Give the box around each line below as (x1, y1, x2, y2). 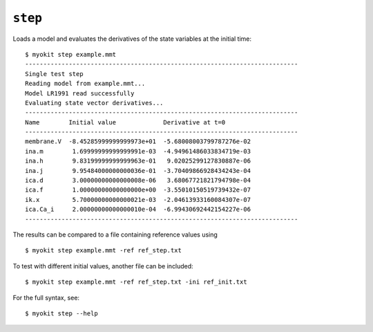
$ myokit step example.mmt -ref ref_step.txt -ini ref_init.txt (25, 278, 248, 286)
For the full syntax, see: (12, 293, 79, 302)
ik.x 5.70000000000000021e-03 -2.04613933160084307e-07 (25, 196, 251, 203)
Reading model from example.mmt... (25, 80, 146, 88)
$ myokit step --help (25, 309, 98, 317)
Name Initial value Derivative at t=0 (25, 118, 226, 126)
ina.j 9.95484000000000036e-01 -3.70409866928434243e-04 (25, 167, 251, 174)
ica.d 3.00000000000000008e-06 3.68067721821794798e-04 (25, 176, 251, 185)
